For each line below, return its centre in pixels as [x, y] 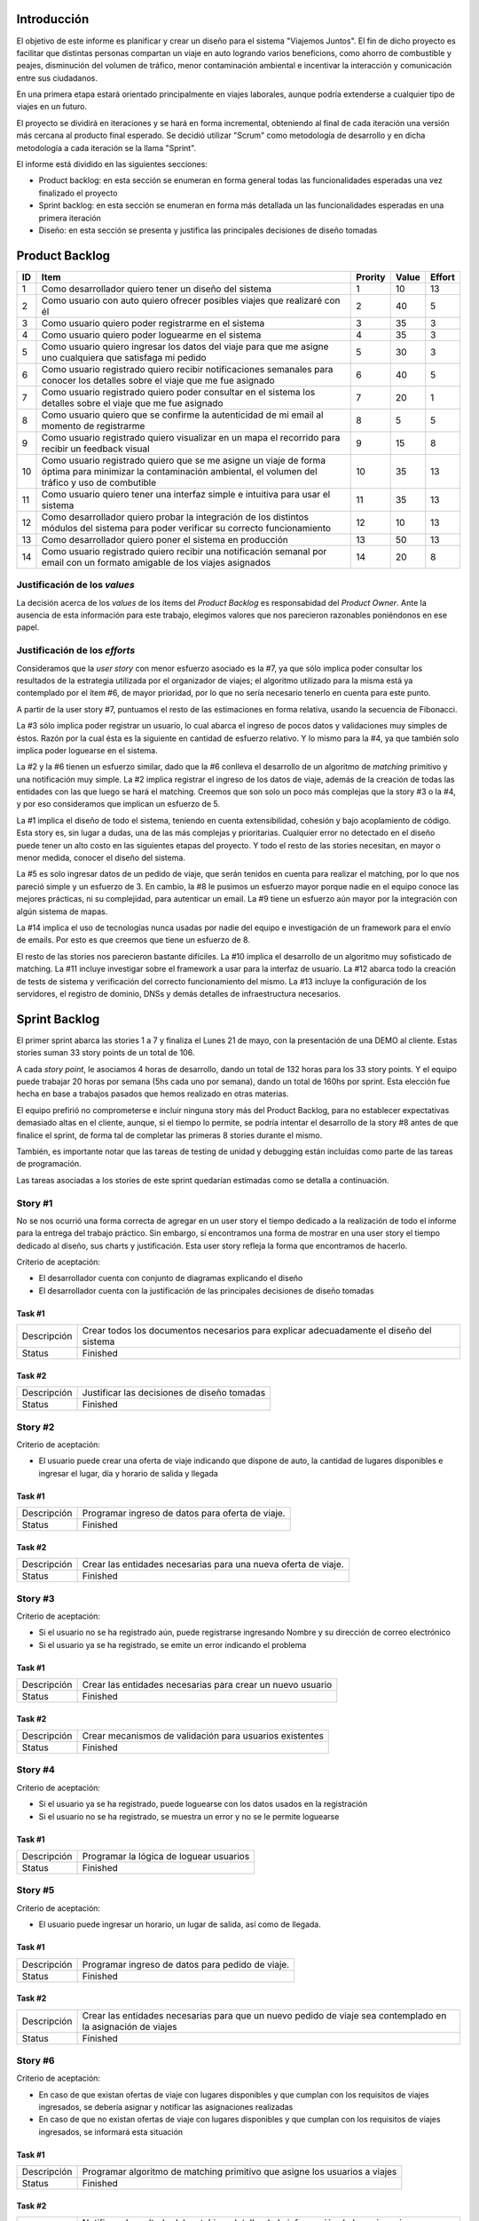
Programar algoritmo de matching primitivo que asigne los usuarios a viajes [239, 2172]
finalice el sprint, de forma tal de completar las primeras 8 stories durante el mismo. [169, 1135]
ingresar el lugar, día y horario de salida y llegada [129, 1473]
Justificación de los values [75, 585]
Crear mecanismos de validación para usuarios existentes [203, 1736]
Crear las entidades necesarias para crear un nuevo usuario [207, 1685]
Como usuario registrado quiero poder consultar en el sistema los [178, 392]
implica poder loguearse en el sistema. [87, 750]
